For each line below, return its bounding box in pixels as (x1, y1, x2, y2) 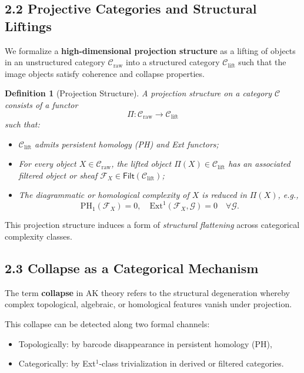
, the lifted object (111, 157, 172, 170)
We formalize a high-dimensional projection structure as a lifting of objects (5, 44, 296, 56)
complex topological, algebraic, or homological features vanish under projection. (5, 298, 292, 310)
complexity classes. (5, 230, 72, 243)
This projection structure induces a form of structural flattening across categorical (5, 219, 300, 231)
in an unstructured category (5, 56, 105, 68)
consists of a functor (5, 98, 78, 110)
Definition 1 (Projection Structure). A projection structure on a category (5, 87, 272, 99)
